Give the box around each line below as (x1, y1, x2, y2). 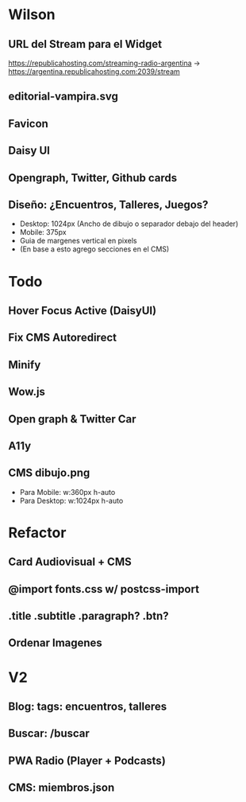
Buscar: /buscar (8, 726, 90, 741)
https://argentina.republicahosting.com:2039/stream (8, 67, 180, 76)
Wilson (8, 6, 56, 24)
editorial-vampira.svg (8, 90, 119, 103)
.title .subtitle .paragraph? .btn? (8, 609, 169, 623)
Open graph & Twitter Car (8, 412, 136, 426)
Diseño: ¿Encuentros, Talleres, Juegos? (8, 197, 209, 212)
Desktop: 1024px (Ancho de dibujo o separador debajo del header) (19, 219, 239, 228)
